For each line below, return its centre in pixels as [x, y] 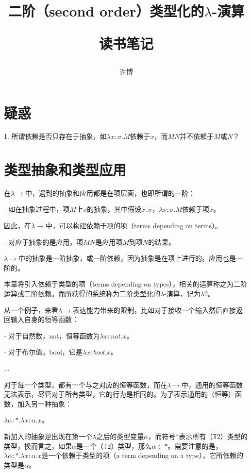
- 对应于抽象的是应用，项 [44, 242]
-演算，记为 [182, 293]
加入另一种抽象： [44, 403]
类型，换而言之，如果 [38, 446]
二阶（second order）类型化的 [106, 11]
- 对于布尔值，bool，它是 [43, 352]
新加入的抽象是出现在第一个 [48, 436]
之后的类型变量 [120, 436]
